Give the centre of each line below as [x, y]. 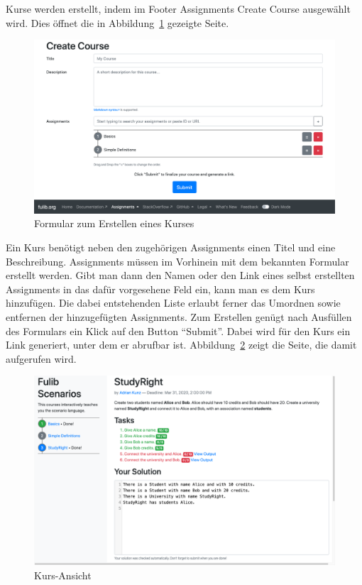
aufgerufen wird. [41, 358]
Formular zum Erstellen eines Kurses [114, 223]
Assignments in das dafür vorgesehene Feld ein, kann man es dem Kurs [160, 289]
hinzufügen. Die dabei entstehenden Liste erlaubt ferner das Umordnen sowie [173, 303]
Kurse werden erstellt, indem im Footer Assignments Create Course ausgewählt [178, 9]
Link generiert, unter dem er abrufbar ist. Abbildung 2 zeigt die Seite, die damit [181, 345]
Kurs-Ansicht [63, 575]
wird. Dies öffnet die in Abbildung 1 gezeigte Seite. [117, 22]
